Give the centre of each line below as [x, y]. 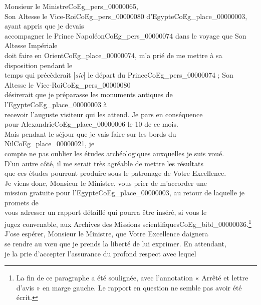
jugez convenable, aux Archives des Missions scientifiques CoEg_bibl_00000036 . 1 [128, 223]
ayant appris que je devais [44, 26]
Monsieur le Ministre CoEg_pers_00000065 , [71, 6]
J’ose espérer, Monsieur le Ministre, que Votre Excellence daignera [106, 234]
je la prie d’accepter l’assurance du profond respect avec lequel [100, 253]
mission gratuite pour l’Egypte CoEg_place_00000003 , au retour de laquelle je [125, 193]
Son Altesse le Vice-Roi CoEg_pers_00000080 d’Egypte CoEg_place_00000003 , [126, 16]
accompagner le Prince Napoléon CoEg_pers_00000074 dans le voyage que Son [125, 35]
